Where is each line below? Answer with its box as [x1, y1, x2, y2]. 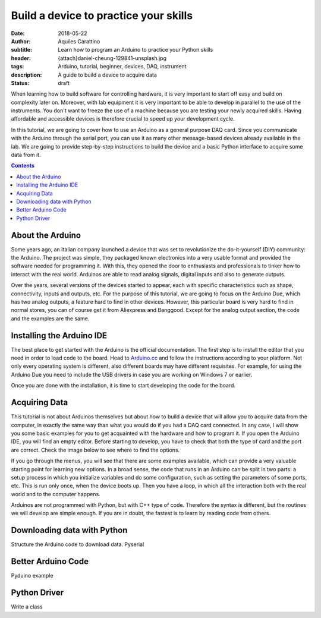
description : [11, 71, 42, 78]
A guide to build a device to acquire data [58, 71, 158, 78]
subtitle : [11, 46, 33, 53]
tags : [11, 63, 24, 70]
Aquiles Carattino [58, 37, 100, 45]
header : [11, 54, 31, 62]
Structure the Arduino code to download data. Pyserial [11, 541, 144, 548]
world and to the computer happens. [11, 490, 100, 497]
